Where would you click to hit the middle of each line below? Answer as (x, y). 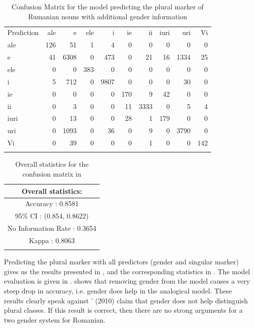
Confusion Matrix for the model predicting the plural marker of (108, 6)
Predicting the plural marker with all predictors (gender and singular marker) (122, 262)
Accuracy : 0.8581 (52, 203)
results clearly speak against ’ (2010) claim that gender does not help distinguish (126, 300)
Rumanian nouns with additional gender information (108, 16)
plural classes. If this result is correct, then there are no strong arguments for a (123, 310)
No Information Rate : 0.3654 (52, 228)
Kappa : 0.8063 (52, 240)
